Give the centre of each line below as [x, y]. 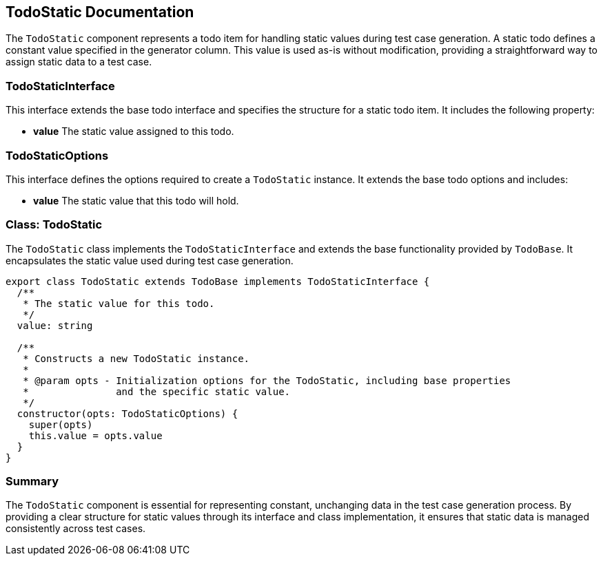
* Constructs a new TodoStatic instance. [136, 358]
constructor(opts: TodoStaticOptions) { [127, 413]
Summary [32, 481]
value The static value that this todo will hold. [136, 200]
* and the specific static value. [157, 391]
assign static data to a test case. [79, 62]
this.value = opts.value [95, 435]
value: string [55, 325]
